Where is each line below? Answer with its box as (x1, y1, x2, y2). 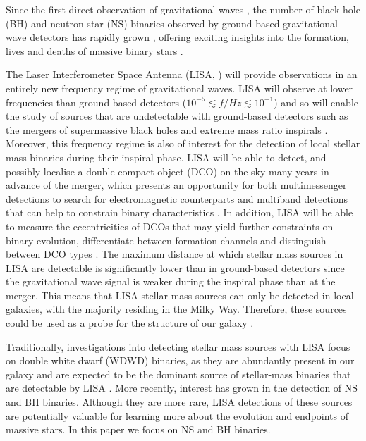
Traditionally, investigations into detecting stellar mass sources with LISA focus (6, 339, 350, 354)
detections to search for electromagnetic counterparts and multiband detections (6, 191, 348, 206)
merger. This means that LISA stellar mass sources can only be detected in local (6, 287, 354, 302)
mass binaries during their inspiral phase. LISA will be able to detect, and (6, 149, 327, 164)
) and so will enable (274, 94, 359, 109)
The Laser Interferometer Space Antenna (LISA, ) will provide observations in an (6, 67, 358, 82)
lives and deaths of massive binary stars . (6, 43, 183, 58)
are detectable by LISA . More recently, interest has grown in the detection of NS (6, 380, 358, 395)
